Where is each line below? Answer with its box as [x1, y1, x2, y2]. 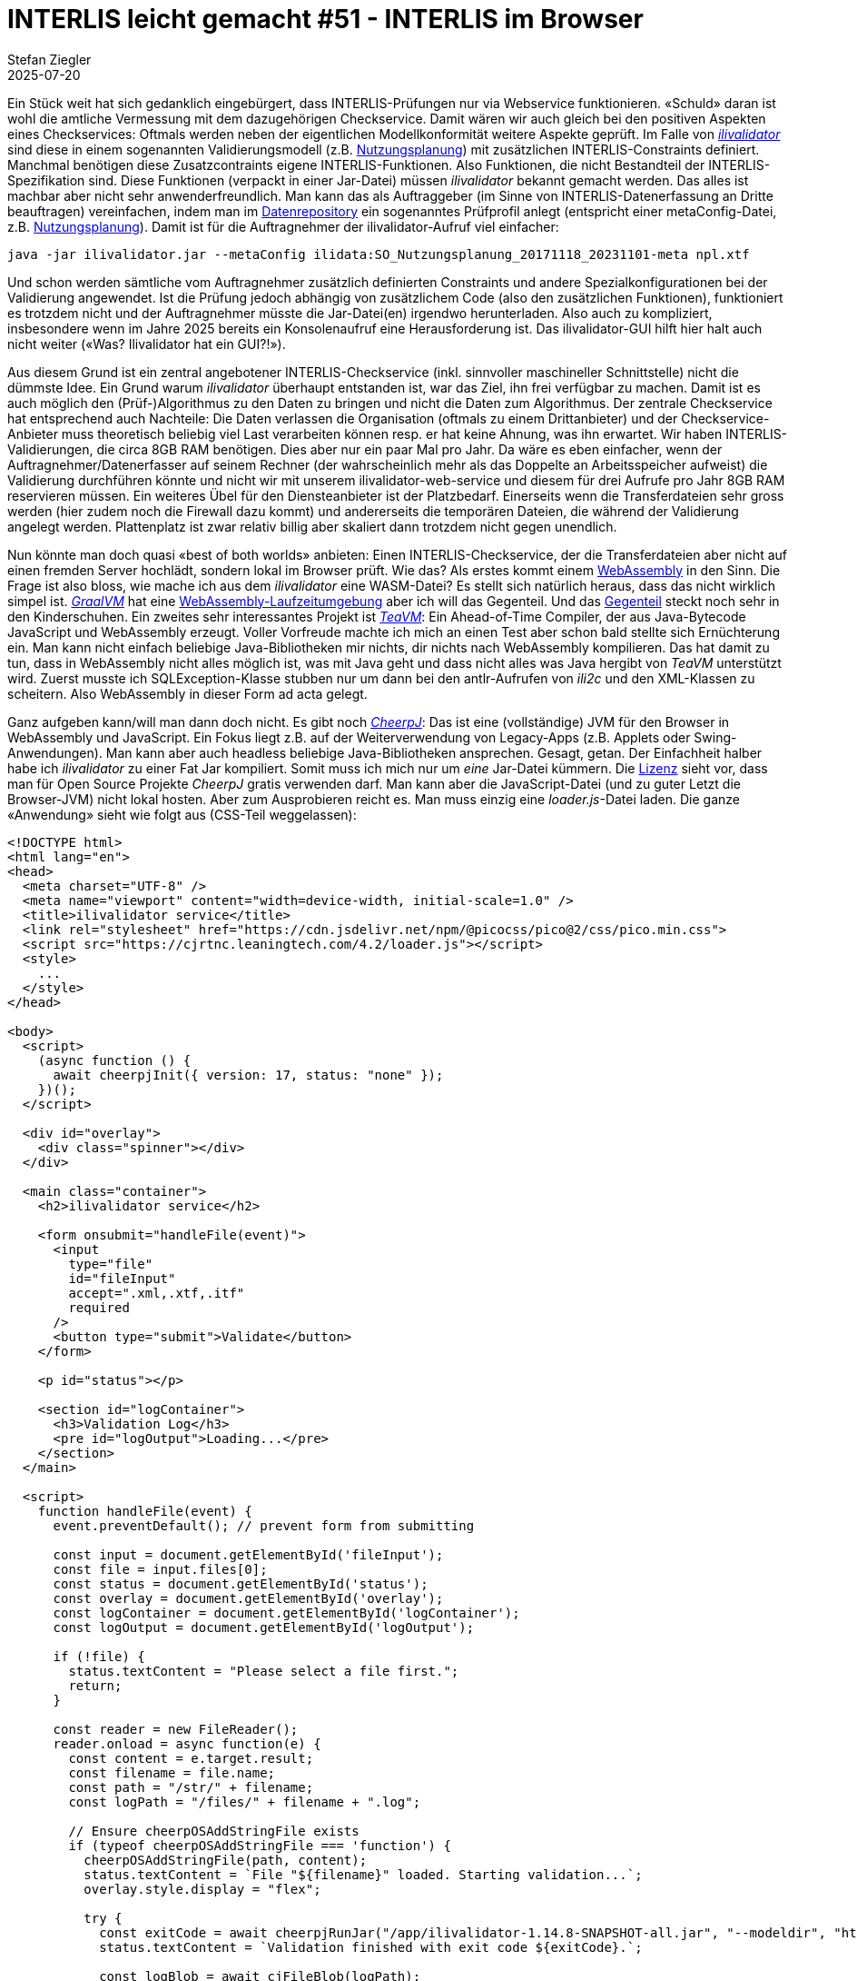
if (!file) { [53, 1648, 145, 1664]
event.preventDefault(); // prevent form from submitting [53, 1518, 475, 1533]
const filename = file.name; [68, 1765, 276, 1780]
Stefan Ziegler [7, 51, 92, 67]
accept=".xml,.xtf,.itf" [68, 1285, 245, 1300]
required [68, 1299, 130, 1315]
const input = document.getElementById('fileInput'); [53, 1547, 444, 1562]
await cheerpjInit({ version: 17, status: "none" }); [53, 1067, 444, 1082]
